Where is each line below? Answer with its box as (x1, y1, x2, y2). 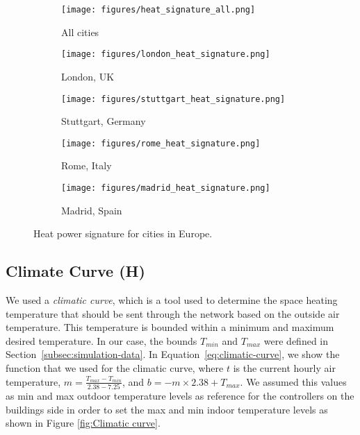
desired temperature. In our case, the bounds (6, 333, 197, 348)
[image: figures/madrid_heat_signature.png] (61, 183, 270, 193)
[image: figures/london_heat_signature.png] (61, 49, 270, 60)
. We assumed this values (240, 374, 347, 389)
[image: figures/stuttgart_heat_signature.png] (61, 94, 286, 104)
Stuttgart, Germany (61, 114, 146, 128)
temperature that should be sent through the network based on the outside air (6, 306, 340, 321)
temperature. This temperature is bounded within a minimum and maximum (6, 320, 334, 334)
